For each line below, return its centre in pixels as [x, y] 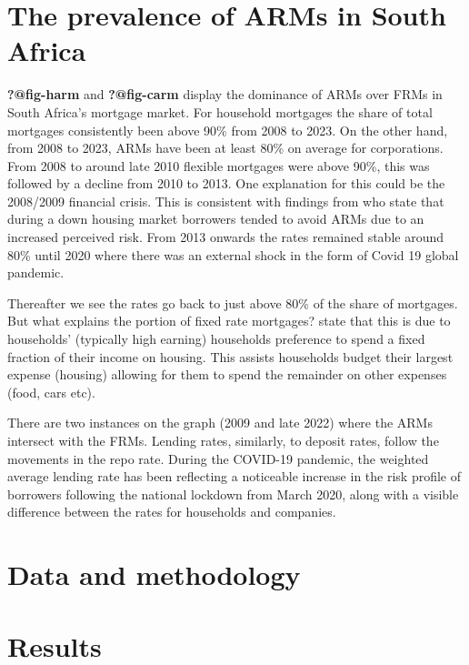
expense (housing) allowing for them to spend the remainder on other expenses [227, 374]
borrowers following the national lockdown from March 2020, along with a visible [233, 494]
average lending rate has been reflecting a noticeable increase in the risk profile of [234, 476]
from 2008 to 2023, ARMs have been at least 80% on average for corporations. [225, 148]
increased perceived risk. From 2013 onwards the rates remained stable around [225, 237]
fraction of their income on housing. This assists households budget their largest [230, 356]
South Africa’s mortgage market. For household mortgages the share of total [220, 111]
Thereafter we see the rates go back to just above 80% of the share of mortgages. [233, 302]
